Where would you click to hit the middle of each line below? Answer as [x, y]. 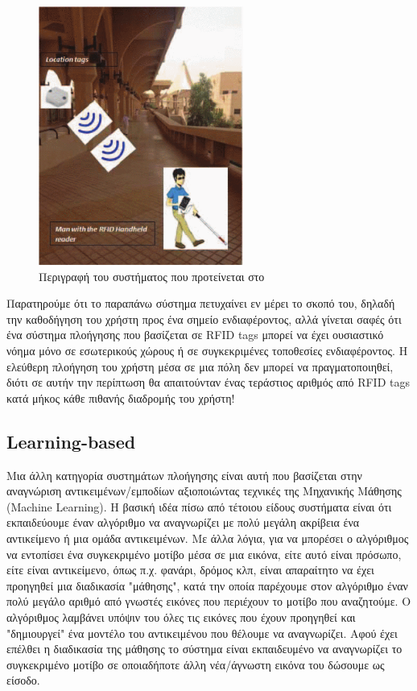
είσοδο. [23, 680]
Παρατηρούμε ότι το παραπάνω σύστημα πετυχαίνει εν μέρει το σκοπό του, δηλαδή [201, 303]
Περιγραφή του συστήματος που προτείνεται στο [152, 276]
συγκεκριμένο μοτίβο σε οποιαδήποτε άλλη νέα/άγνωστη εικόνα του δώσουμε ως [196, 664]
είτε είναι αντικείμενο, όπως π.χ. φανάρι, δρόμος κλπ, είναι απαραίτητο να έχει [190, 570]
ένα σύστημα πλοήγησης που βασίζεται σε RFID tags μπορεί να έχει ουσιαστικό [195, 335]
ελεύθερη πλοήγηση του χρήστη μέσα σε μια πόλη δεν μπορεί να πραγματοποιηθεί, [200, 366]
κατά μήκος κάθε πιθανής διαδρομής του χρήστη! [121, 397]
